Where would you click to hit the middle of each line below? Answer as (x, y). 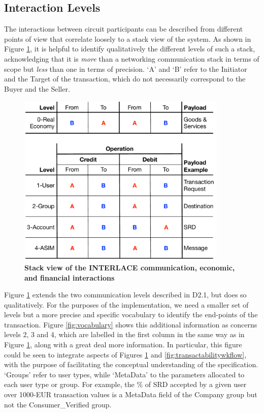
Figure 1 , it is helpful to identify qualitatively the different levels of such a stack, (130, 49)
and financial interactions (70, 277)
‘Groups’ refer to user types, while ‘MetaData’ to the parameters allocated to (124, 374)
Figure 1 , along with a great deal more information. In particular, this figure (123, 345)
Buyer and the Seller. (37, 88)
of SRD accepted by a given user (196, 384)
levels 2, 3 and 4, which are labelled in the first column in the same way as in (124, 334)
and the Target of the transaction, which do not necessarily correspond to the (125, 79)
